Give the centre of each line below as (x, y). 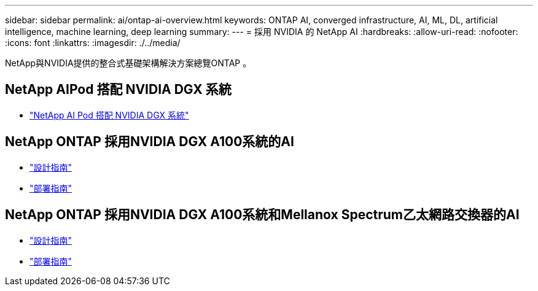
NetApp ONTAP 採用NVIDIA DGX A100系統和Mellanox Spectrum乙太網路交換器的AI (262, 215)
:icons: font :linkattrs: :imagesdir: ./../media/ (93, 43)
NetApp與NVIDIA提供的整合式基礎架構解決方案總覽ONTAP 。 (128, 63)
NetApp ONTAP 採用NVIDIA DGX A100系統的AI (150, 142)
